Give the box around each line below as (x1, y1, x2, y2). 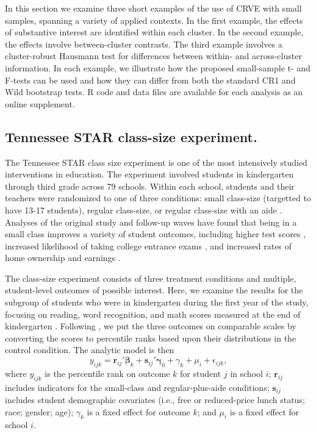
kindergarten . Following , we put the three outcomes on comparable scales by (5, 320, 296, 332)
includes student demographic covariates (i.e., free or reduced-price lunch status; (5, 393, 305, 406)
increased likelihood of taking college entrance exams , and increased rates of (5, 239, 292, 252)
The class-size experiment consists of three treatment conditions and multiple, (5, 271, 296, 284)
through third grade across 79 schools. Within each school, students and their (5, 179, 295, 192)
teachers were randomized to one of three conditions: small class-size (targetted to (5, 191, 311, 204)
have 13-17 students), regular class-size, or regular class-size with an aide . (5, 203, 282, 216)
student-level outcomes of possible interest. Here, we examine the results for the (5, 284, 303, 296)
